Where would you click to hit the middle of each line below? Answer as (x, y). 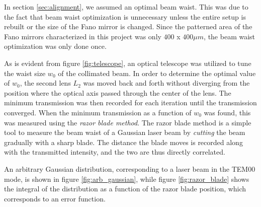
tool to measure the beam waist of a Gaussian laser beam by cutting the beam (125, 132)
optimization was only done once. (55, 46)
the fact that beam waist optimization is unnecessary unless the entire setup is (125, 16)
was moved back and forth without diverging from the (166, 83)
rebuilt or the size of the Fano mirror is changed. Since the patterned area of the (128, 26)
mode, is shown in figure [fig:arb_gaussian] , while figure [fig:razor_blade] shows (127, 179)
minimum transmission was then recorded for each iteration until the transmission (130, 102)
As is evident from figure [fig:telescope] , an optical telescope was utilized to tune (128, 63)
